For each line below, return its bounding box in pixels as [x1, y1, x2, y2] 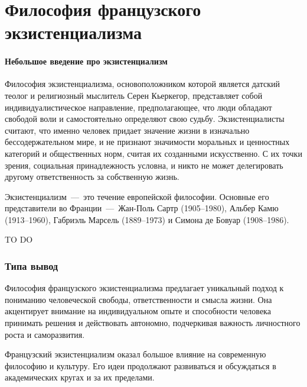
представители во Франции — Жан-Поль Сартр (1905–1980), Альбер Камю [5, 202, 279, 214]
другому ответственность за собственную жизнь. [5, 170, 179, 183]
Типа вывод [5, 259, 58, 273]
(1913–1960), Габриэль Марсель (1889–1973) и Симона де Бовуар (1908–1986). [5, 213, 289, 225]
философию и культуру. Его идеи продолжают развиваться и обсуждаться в [5, 359, 276, 372]
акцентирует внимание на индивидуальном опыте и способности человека [5, 305, 271, 317]
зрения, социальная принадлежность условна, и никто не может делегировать [5, 159, 283, 171]
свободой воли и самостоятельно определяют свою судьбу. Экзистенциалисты [5, 112, 285, 125]
